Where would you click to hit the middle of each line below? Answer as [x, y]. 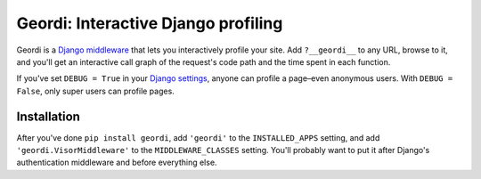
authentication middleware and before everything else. [117, 163]
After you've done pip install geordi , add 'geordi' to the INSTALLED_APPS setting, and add [198, 137]
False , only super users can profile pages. [96, 91]
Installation [48, 116]
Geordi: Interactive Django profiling [150, 23]
